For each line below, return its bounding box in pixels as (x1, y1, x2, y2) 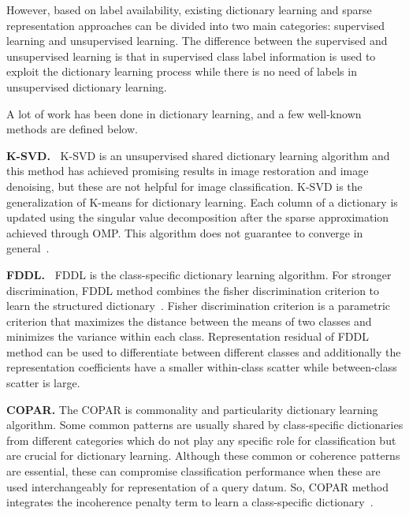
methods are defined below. (6, 121, 138, 137)
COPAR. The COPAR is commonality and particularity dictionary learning (6, 401, 378, 417)
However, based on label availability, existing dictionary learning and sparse (6, 2, 372, 17)
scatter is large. (6, 375, 80, 391)
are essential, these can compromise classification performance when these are (6, 463, 381, 480)
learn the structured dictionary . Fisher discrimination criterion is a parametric (6, 297, 391, 314)
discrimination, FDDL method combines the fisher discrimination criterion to (6, 282, 380, 298)
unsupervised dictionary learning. (6, 78, 167, 95)
